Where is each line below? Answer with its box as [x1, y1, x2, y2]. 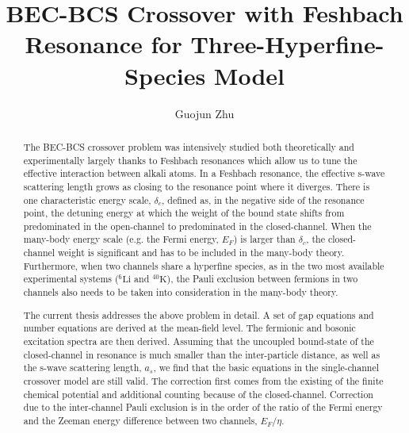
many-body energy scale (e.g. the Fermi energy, [23, 232, 219, 246]
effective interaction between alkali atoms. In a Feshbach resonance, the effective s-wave [23, 167, 385, 180]
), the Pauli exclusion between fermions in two [166, 272, 358, 285]
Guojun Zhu [174, 105, 235, 121]
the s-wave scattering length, [23, 361, 142, 374]
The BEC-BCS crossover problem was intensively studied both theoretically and [23, 140, 354, 153]
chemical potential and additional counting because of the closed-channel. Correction [23, 387, 373, 400]
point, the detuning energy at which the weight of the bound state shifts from [23, 206, 345, 220]
